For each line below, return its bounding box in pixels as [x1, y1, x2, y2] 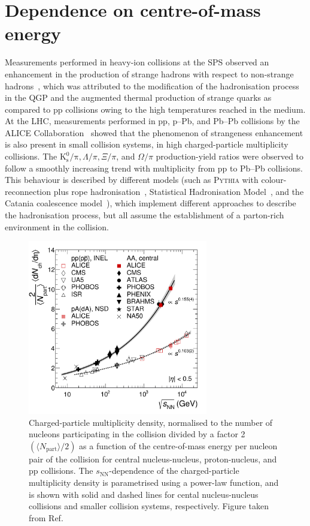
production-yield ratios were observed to [156, 150, 304, 163]
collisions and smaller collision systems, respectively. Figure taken [29, 500, 269, 512]
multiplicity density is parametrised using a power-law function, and [29, 476, 279, 488]
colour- [261, 173, 287, 186]
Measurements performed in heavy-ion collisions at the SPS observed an [5, 56, 269, 68]
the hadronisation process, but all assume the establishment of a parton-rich [5, 209, 284, 221]
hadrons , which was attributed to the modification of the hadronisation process [5, 79, 299, 92]
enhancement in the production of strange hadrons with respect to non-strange [5, 67, 294, 80]
